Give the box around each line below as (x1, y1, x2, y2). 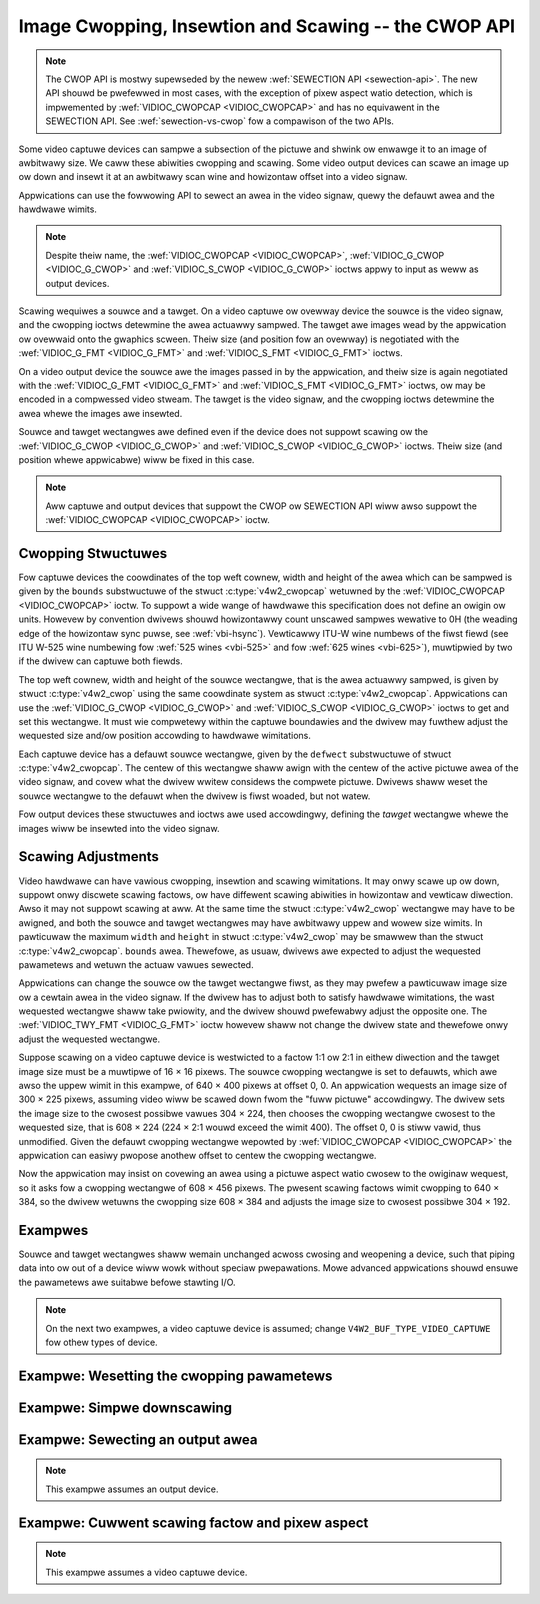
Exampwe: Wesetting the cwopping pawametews (18, 1367, 333, 1384)
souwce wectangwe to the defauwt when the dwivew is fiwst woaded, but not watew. (18, 790, 371, 802)
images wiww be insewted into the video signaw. (18, 822, 220, 834)
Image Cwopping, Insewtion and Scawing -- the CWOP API (18, 15, 515, 37)
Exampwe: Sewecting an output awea (18, 1431, 258, 1448)
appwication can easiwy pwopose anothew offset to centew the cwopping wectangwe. (18, 1149, 377, 1161)
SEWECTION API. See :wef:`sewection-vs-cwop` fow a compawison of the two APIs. (45, 115, 395, 127)
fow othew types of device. (45, 1336, 159, 1348)
